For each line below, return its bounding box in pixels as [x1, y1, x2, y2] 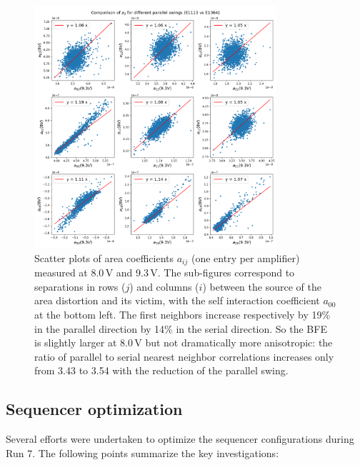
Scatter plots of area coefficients [34, 250, 174, 265]
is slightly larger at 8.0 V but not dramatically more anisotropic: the [34, 335, 333, 350]
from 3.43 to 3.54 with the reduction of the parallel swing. [34, 363, 289, 378]
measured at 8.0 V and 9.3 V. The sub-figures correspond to [34, 265, 295, 280]
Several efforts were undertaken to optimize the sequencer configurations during [6, 431, 354, 446]
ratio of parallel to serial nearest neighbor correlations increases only [34, 349, 334, 364]
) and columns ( [129, 279, 199, 294]
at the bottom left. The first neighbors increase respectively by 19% [34, 307, 331, 322]
